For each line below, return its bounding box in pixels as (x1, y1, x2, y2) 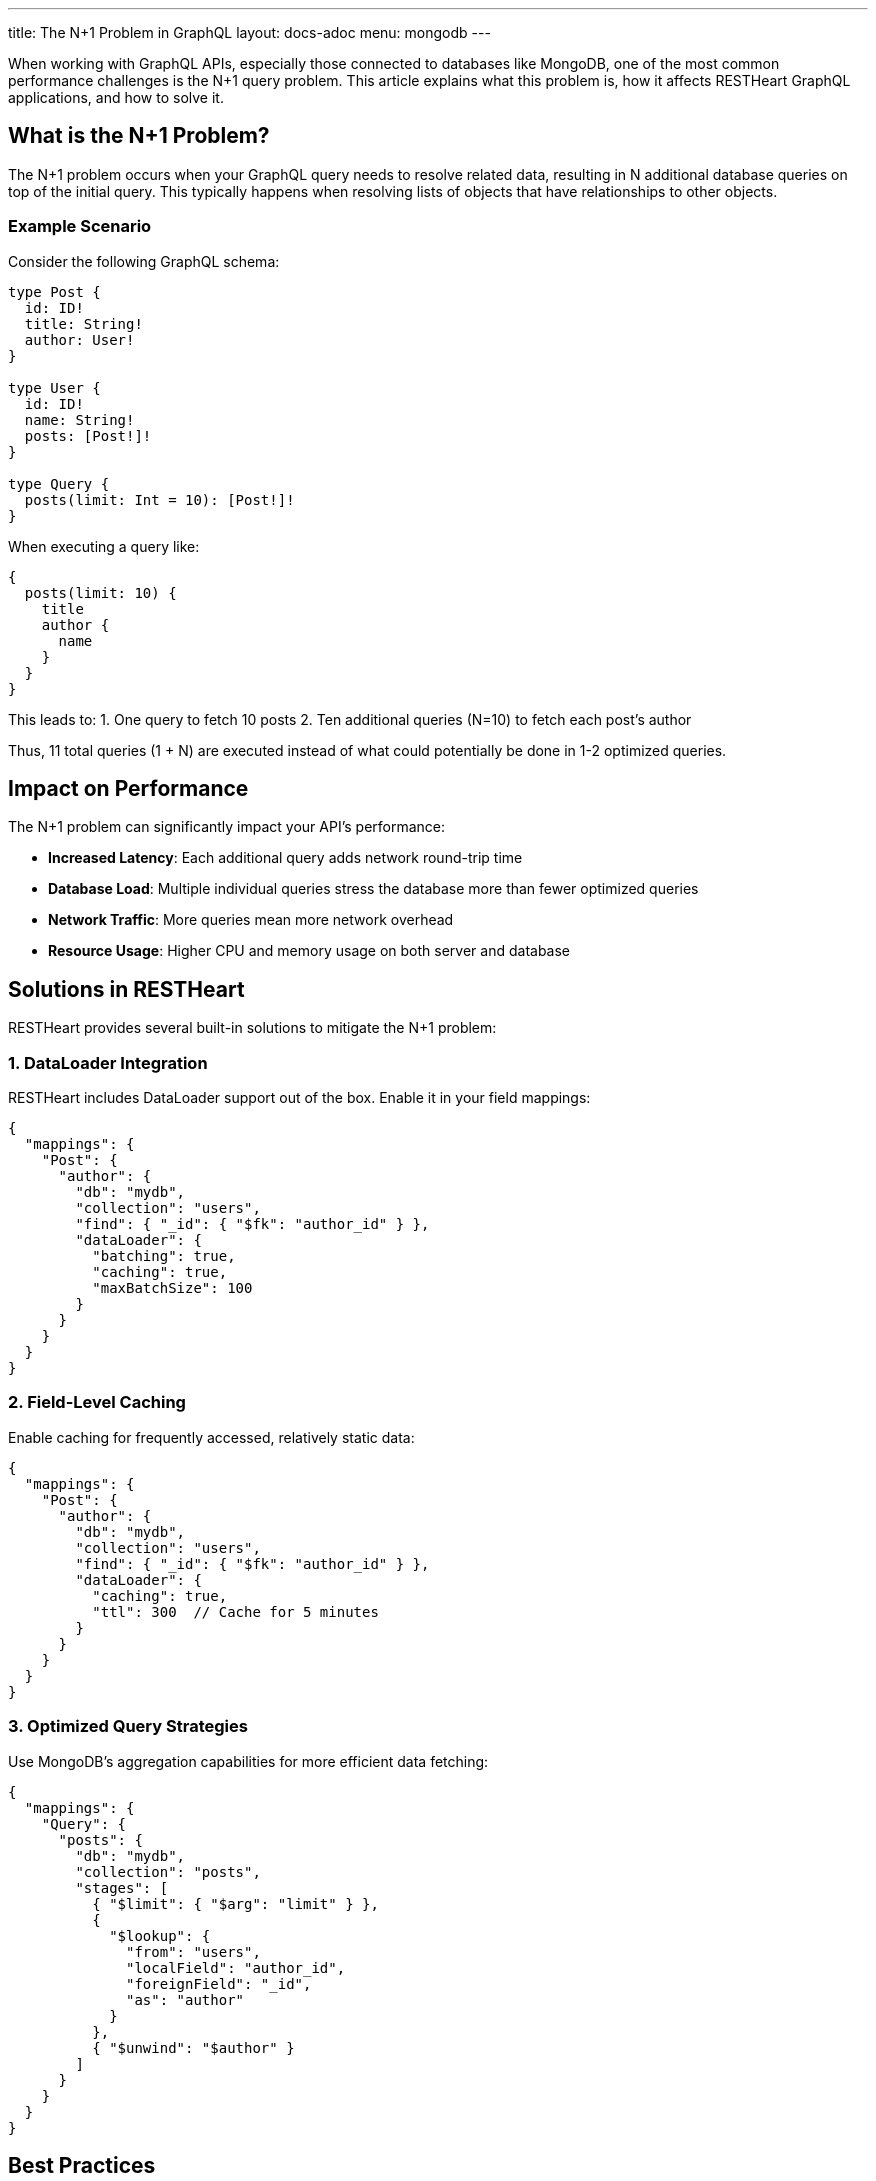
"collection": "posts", (75, 1863, 261, 1880)
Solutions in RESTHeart (8, 976, 245, 1002)
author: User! (24, 331, 135, 348)
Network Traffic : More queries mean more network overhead (48, 911, 454, 929)
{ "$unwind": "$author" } (92, 2039, 295, 2056)
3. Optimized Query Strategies (8, 1716, 248, 1737)
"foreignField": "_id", (126, 1975, 312, 1992)
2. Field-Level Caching (8, 1392, 186, 1413)
